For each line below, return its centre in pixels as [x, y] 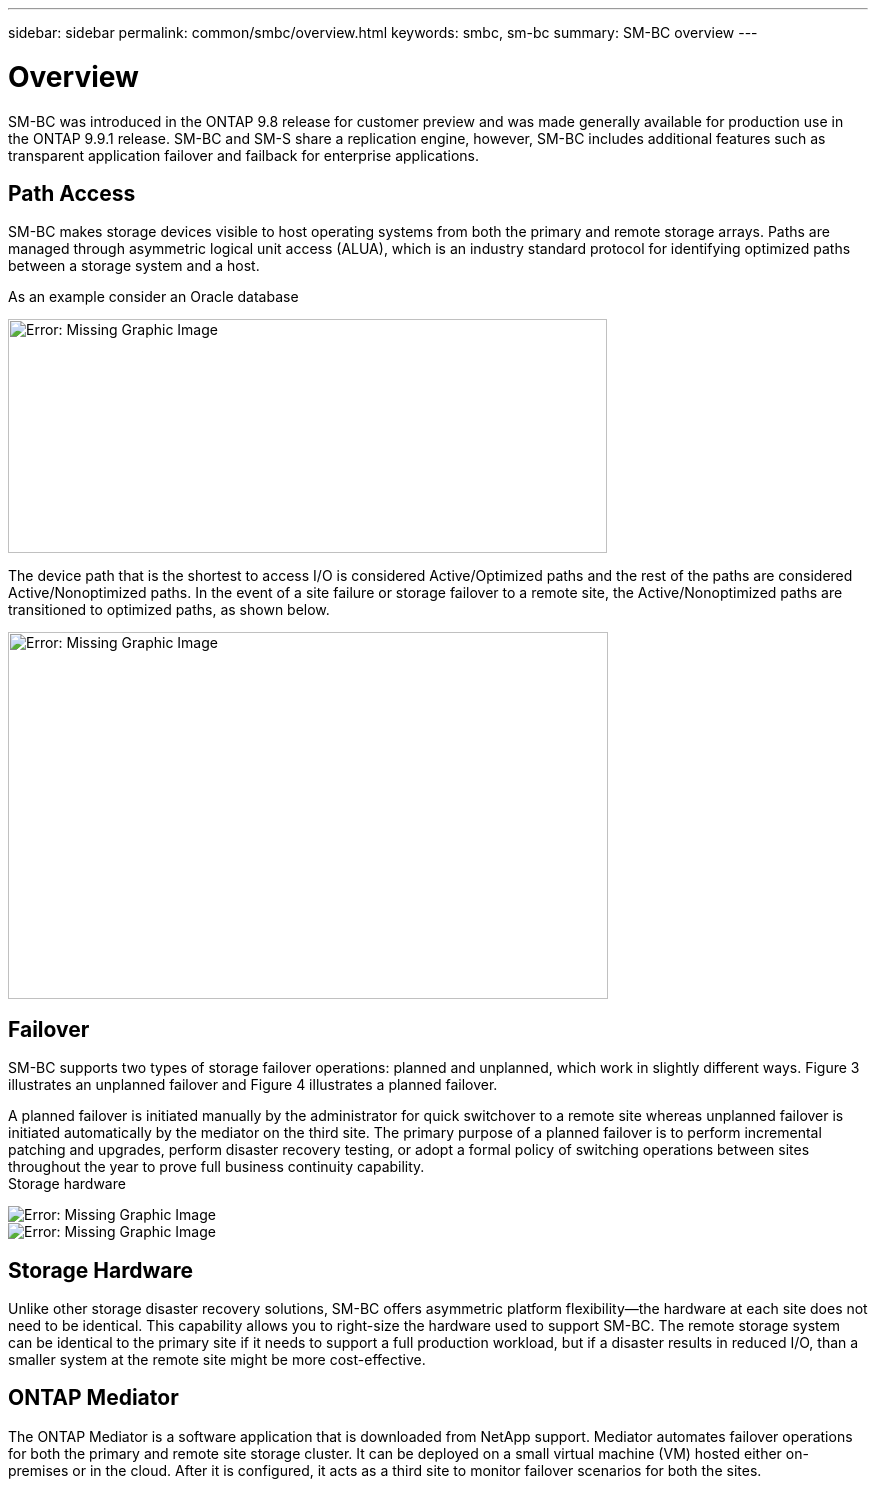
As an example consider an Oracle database [153, 297]
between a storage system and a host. [134, 266]
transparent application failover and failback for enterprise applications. [244, 155]
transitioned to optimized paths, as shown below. [169, 610]
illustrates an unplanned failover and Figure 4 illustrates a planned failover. [253, 1085]
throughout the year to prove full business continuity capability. [216, 1167]
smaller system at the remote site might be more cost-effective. [217, 1360]
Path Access [72, 193]
